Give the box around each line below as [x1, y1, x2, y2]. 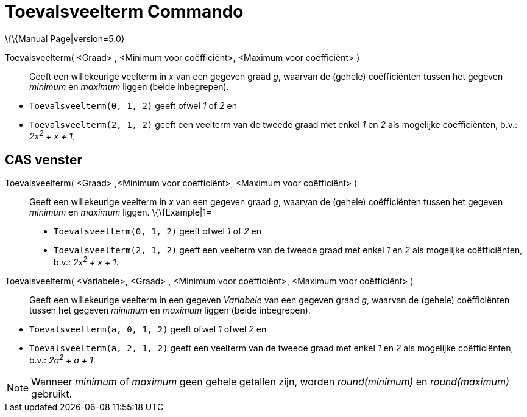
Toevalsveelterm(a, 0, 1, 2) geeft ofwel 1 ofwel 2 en [29, 323, 267, 334]
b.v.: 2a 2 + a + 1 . [29, 352, 96, 365]
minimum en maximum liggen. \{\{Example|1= [29, 207, 212, 218]
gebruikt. [31, 387, 72, 400]
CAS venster [5, 152, 83, 167]
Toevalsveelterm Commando [5, 1, 244, 22]
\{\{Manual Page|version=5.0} [5, 33, 125, 44]
